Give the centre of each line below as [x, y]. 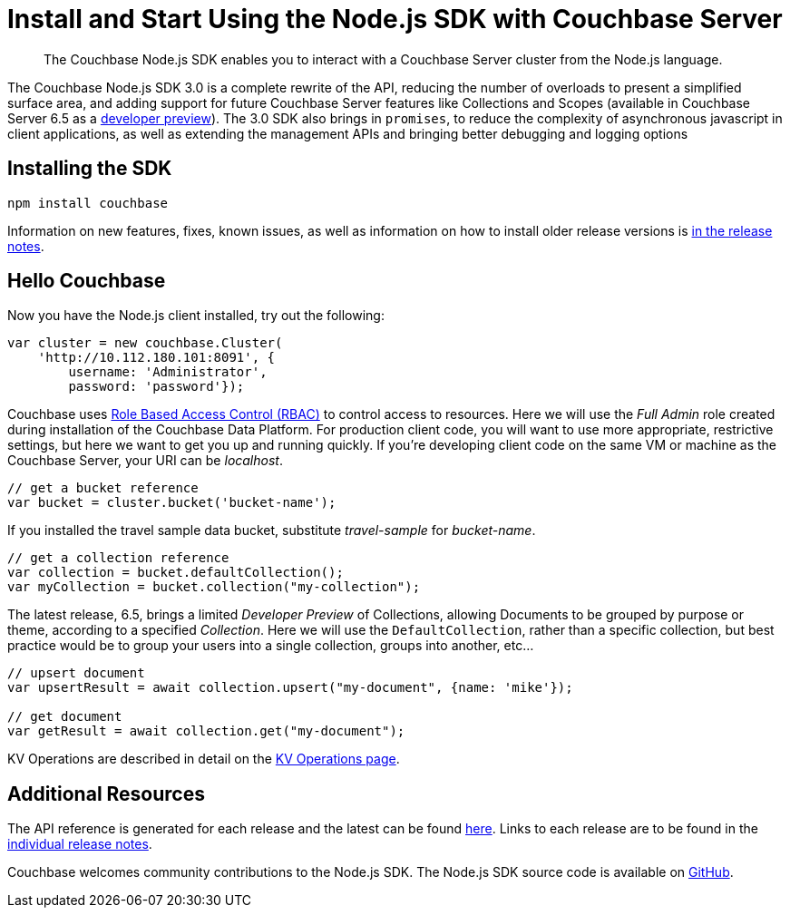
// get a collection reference [118, 558]
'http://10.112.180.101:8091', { [156, 358]
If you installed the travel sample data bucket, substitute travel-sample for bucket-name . [272, 531]
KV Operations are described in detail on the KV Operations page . [204, 759]
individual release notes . [80, 844]
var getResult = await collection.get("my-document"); [206, 731]
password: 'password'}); [156, 387]
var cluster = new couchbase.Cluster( [145, 343]
